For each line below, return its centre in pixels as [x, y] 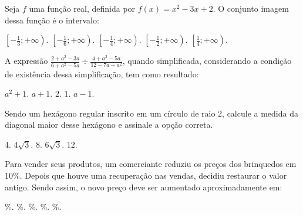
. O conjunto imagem [251, 8]
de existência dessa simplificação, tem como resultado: [102, 74]
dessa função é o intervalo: [52, 20]
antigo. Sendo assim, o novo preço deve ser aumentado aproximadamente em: [144, 187]
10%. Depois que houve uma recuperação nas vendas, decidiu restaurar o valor [146, 175]
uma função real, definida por [82, 8]
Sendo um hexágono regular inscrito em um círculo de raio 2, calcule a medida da [151, 113]
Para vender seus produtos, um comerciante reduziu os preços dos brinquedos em [151, 164]
